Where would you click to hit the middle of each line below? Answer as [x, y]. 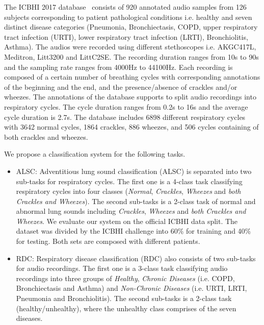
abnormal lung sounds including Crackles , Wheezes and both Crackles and [131, 211]
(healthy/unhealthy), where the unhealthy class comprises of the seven [126, 308]
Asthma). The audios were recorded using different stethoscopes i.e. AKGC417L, [130, 47]
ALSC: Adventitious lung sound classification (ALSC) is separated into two [134, 171]
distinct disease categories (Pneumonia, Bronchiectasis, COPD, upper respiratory [131, 27]
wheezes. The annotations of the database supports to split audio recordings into [130, 97]
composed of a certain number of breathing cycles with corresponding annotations [132, 77]
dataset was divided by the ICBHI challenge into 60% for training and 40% [134, 231]
